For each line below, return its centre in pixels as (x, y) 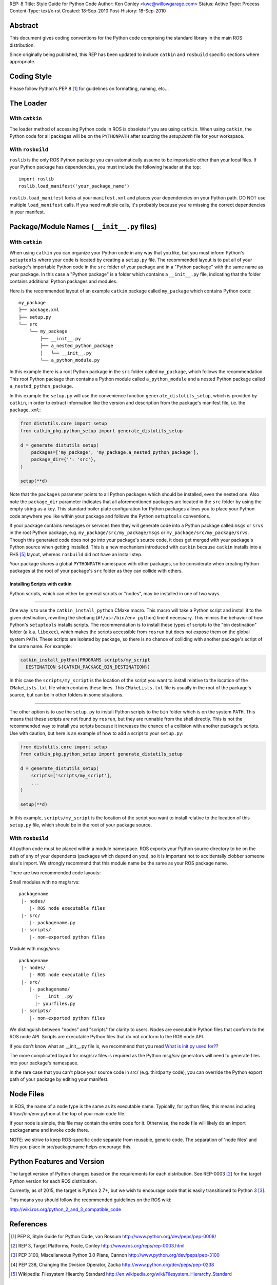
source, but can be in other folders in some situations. (66, 695)
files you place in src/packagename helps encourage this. (71, 1147)
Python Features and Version (57, 1162)
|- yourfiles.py (55, 1003)
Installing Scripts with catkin (41, 584)
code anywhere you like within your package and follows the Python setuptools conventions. (110, 516)
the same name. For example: (41, 646)
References (28, 1224)
